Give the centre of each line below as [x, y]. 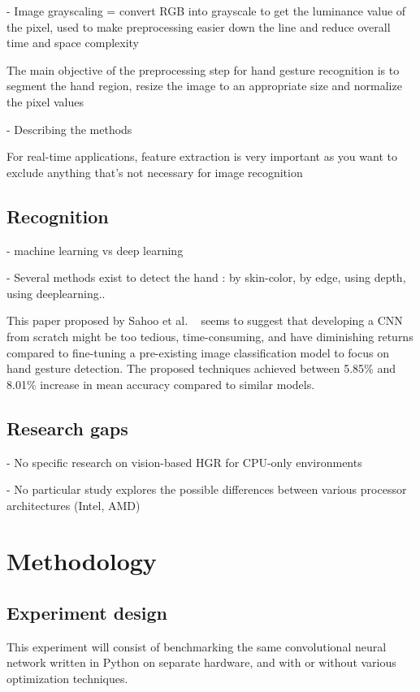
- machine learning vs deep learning [95, 250]
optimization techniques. [67, 679]
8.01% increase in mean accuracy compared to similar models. [161, 384]
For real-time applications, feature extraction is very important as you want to [202, 156]
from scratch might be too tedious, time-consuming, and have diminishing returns [210, 336]
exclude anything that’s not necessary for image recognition [155, 172]
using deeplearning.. [56, 293]
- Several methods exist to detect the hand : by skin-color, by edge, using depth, [206, 277]
